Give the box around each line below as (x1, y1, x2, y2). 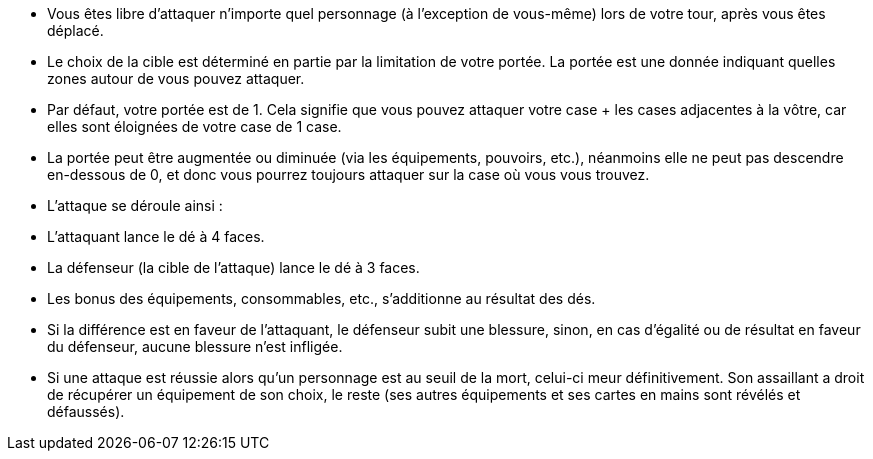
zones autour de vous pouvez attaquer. (47, 70, 305, 87)
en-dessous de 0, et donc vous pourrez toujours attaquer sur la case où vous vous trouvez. (47, 166, 650, 183)
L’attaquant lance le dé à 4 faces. (47, 228, 265, 245)
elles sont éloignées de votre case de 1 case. (47, 118, 342, 135)
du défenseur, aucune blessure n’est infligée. (47, 338, 343, 355)
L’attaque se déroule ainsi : (47, 197, 223, 214)
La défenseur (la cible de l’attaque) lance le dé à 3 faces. (47, 259, 420, 276)
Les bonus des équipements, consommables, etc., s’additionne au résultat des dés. (47, 290, 596, 307)
